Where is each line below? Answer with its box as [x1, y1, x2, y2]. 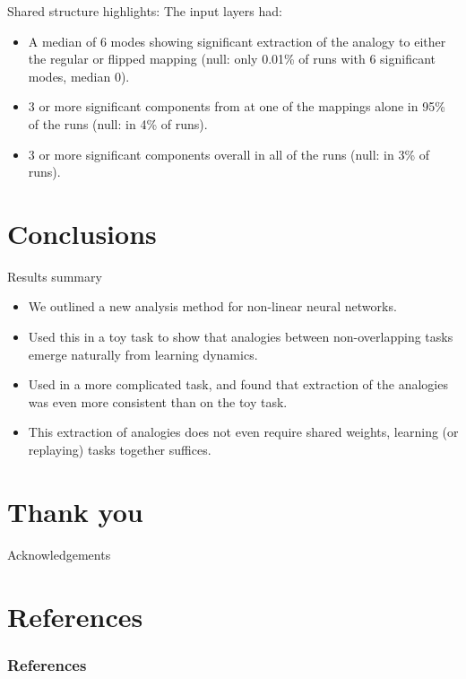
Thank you [7, 492, 143, 529]
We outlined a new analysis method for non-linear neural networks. [28, 297, 397, 316]
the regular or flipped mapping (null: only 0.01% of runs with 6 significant [28, 49, 436, 68]
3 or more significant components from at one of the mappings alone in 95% [28, 97, 445, 116]
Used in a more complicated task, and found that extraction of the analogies [28, 375, 448, 394]
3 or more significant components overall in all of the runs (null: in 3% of [28, 144, 430, 163]
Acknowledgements [7, 544, 111, 563]
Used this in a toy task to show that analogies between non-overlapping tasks [28, 327, 453, 346]
